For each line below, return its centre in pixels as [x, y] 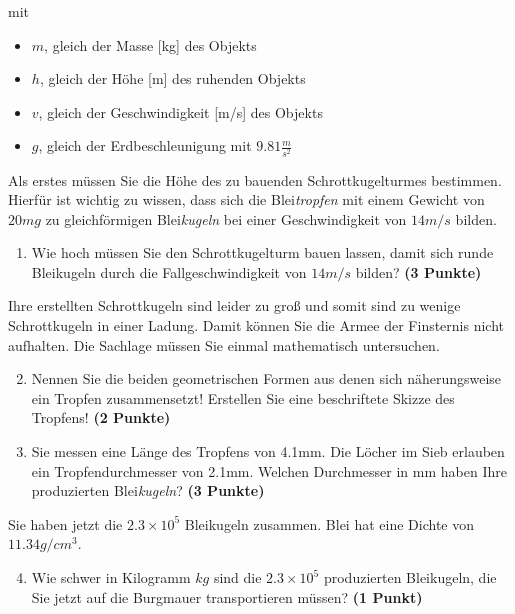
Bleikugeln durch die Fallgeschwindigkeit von [169, 271]
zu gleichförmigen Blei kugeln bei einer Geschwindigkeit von [226, 218]
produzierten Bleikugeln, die [410, 577]
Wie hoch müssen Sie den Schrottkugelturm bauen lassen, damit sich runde [262, 252]
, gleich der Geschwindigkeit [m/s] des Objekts [180, 111]
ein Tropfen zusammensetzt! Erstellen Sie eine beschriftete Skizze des [243, 397]
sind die [237, 577]
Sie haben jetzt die [65, 523]
